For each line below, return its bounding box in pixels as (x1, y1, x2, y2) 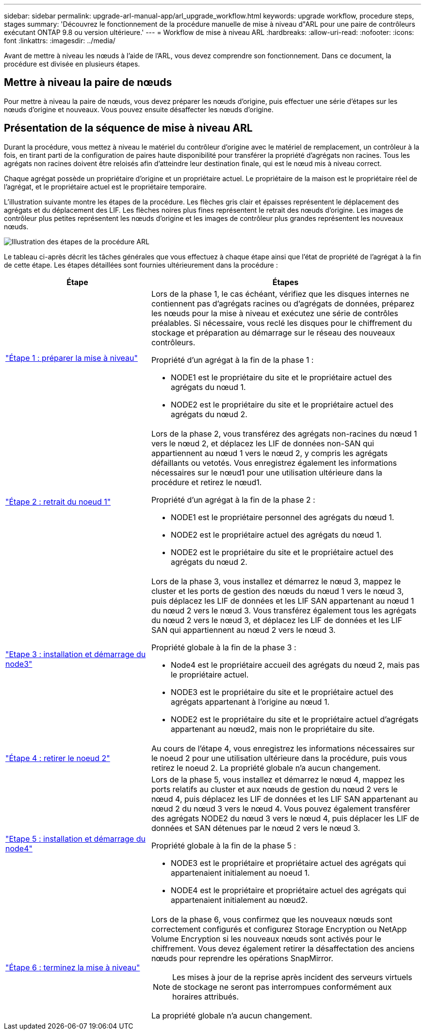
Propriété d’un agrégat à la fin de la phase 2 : (151, 494, 315, 505)
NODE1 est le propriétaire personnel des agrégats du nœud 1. (170, 512, 394, 522)
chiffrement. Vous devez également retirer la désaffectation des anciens (151, 943, 415, 953)
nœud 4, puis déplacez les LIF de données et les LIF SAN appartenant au (151, 794, 418, 804)
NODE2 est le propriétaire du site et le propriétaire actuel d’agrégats (170, 714, 419, 724)
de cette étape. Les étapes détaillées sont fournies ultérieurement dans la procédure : (4, 260, 278, 269)
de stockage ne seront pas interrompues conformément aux (172, 982, 392, 992)
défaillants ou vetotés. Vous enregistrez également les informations (151, 458, 397, 468)
